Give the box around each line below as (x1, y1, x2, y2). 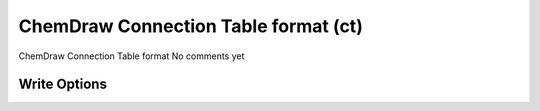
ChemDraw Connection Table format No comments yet (18, 50, 245, 62)
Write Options (18, 76, 107, 93)
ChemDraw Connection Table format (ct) (18, 15, 364, 37)
